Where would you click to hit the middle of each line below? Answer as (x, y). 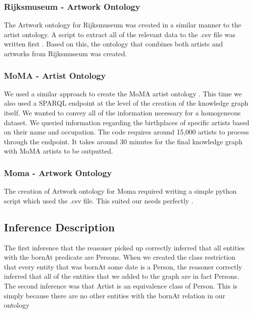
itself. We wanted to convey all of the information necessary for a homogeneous (122, 112)
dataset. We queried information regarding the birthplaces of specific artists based (127, 122)
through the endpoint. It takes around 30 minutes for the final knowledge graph (123, 141)
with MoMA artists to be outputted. (59, 151)
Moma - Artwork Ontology (58, 172)
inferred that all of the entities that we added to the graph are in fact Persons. (122, 276)
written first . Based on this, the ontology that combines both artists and (114, 44)
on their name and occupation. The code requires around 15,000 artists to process (126, 132)
